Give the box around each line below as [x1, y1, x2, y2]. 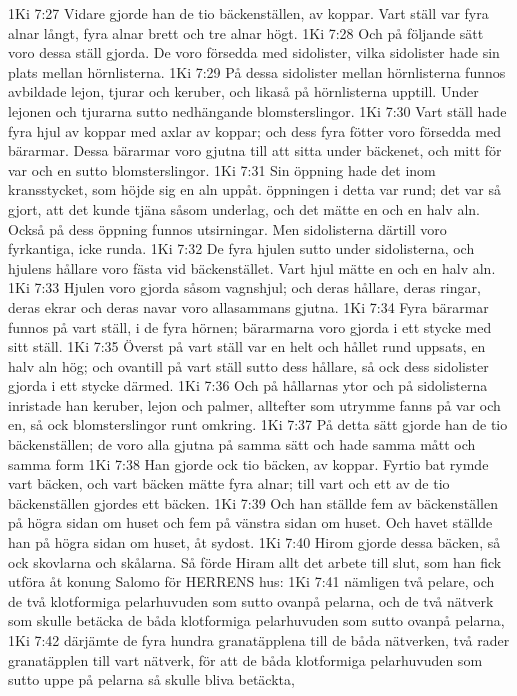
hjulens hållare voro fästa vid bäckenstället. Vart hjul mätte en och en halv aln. [8, 257, 496, 278]
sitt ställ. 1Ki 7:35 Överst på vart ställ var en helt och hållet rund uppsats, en [8, 336, 486, 357]
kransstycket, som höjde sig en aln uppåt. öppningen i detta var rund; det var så [8, 179, 501, 200]
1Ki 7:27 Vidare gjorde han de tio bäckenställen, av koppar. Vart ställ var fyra [8, 3, 489, 23]
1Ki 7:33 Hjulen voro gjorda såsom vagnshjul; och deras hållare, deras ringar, [8, 277, 481, 298]
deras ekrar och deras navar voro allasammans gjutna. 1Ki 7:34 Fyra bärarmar [8, 296, 489, 317]
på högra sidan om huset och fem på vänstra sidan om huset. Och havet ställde [8, 512, 493, 533]
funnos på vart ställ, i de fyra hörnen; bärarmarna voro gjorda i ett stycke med [8, 316, 492, 337]
